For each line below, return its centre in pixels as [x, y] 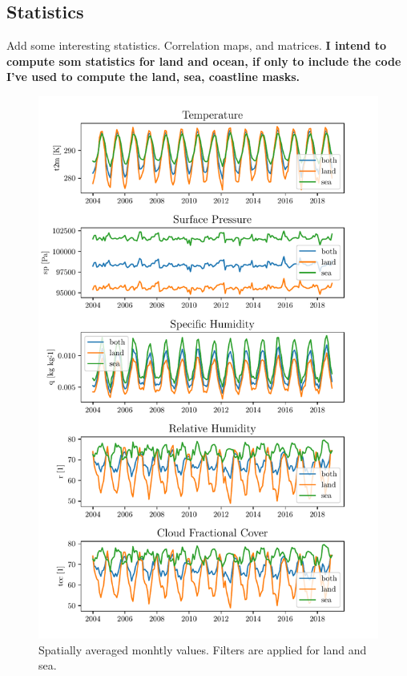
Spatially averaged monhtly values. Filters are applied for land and [203, 649]
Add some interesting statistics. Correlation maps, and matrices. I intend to [197, 45]
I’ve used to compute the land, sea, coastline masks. [153, 77]
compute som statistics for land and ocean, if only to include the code [204, 61]
